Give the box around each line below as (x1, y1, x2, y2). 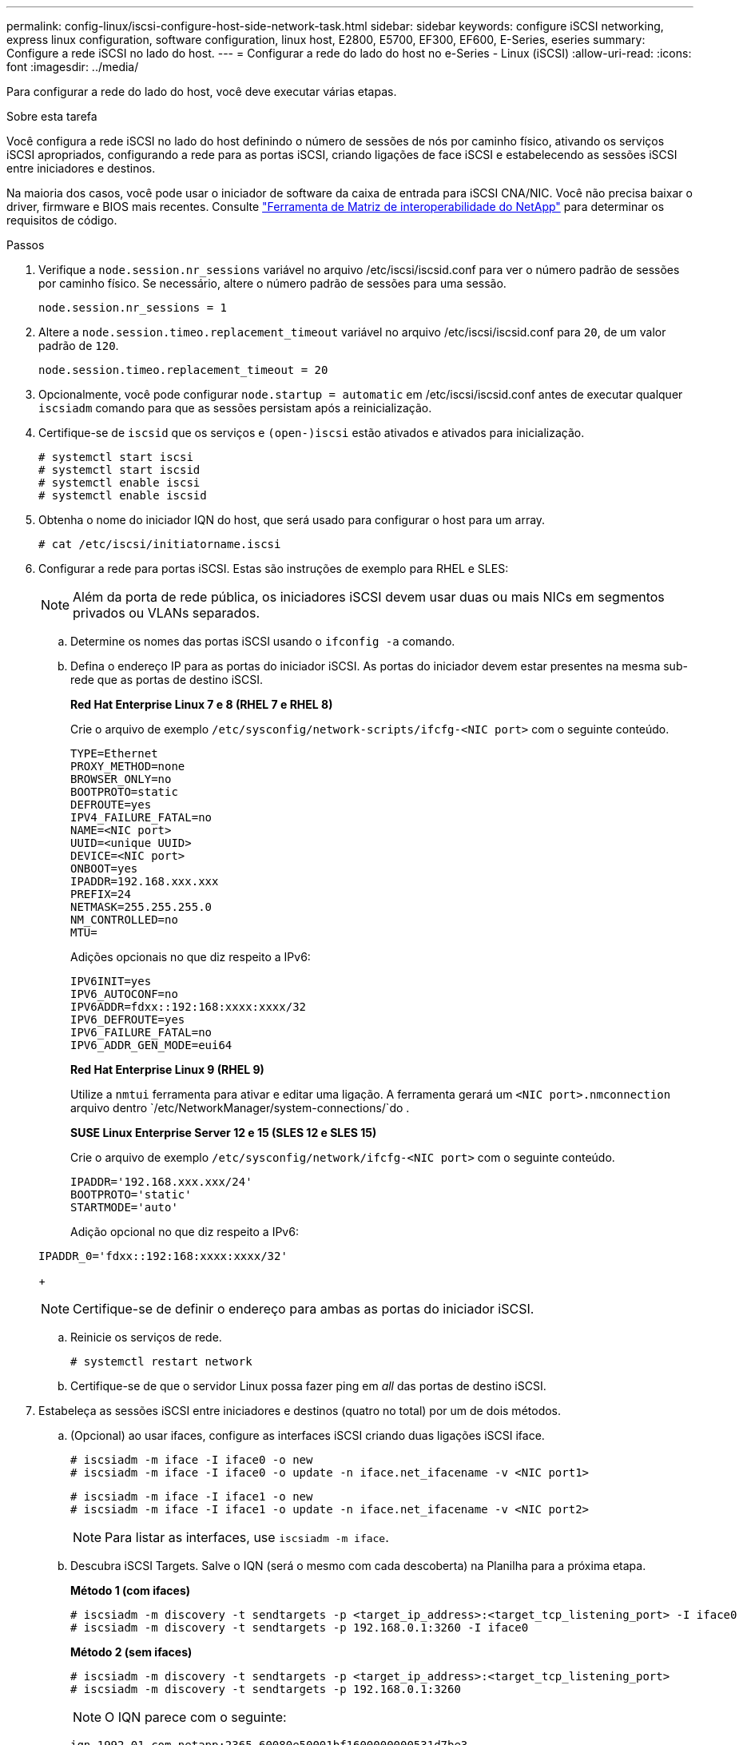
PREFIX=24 (70, 888, 131, 900)
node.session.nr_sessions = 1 (38, 301, 228, 314)
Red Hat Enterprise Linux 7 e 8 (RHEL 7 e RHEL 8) (70, 698, 333, 711)
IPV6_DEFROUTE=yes (70, 1013, 185, 1026)
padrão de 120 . (38, 339, 119, 352)
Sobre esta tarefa (6, 109, 97, 123)
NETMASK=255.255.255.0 (70, 900, 213, 913)
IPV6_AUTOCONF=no (70, 988, 178, 1000)
